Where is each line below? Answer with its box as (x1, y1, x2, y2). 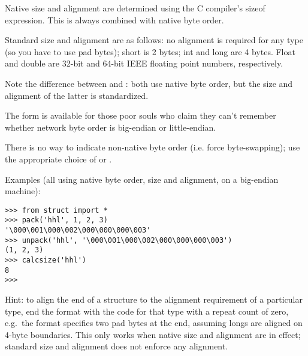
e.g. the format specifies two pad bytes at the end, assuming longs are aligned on (5, 316, 303, 329)
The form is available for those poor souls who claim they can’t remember (5, 109, 276, 122)
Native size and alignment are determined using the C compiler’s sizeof (5, 2, 265, 14)
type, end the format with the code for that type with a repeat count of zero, (5, 304, 289, 317)
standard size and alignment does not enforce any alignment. (5, 340, 228, 352)
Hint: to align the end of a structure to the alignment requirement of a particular (5, 292, 303, 305)
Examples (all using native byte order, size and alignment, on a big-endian (5, 173, 279, 185)
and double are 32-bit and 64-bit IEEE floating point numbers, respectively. (5, 57, 283, 70)
